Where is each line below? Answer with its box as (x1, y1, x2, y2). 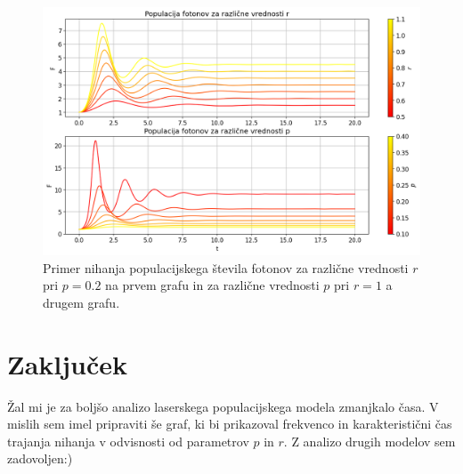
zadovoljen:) (7, 449, 73, 468)
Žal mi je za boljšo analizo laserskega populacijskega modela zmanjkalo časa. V (7, 397, 439, 415)
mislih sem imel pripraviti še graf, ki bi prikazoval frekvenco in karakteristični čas (7, 414, 452, 433)
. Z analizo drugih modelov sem (283, 431, 456, 450)
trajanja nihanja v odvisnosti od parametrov (7, 431, 249, 450)
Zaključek (7, 345, 128, 382)
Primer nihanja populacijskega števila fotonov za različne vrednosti (43, 258, 409, 277)
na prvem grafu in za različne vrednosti (105, 276, 320, 294)
